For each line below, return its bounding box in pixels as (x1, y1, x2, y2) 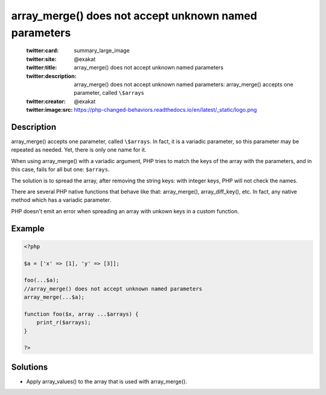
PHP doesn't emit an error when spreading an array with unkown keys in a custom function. (11, 207, 239, 214)
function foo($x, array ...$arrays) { (24, 310, 139, 317)
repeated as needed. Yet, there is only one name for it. (11, 146, 147, 153)
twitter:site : (26, 55, 57, 63)
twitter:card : (26, 47, 59, 54)
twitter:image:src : (26, 106, 73, 114)
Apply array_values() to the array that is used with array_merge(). (26, 377, 187, 385)
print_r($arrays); (36, 319, 91, 326)
